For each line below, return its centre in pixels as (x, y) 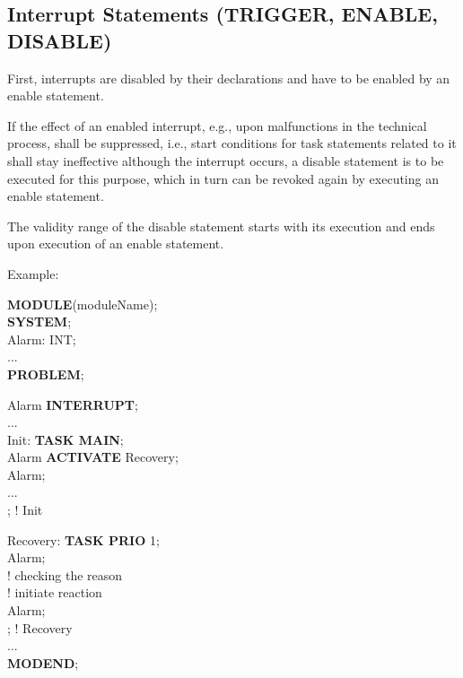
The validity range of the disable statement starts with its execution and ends (221, 226)
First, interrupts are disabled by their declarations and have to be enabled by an (229, 78)
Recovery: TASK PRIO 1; (83, 539)
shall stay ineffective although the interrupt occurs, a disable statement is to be (226, 160)
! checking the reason (65, 574)
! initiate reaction (55, 592)
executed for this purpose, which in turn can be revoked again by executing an (223, 178)
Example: (33, 273)
